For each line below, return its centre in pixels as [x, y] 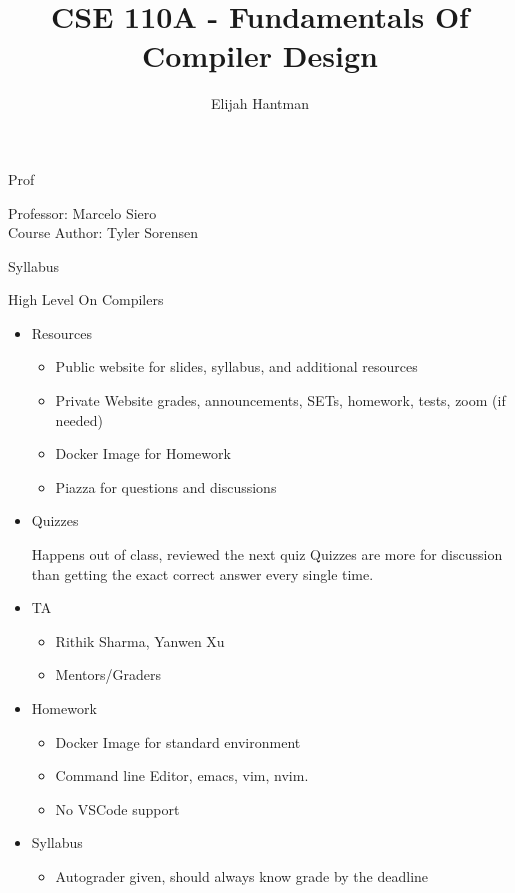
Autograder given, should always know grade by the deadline [242, 875]
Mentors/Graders [108, 674]
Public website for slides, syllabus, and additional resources [236, 366]
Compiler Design [260, 55]
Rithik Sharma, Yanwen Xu [140, 640]
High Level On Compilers [86, 299]
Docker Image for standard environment [178, 741]
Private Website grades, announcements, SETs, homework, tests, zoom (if [280, 400]
